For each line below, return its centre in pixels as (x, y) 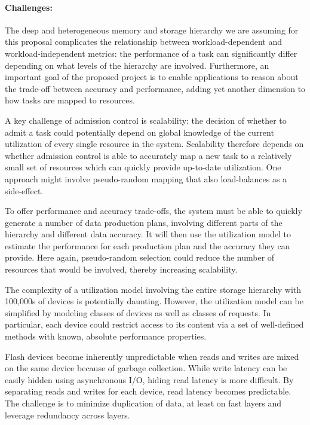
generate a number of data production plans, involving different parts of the (144, 222)
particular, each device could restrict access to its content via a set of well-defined (154, 324)
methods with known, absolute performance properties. (106, 336)
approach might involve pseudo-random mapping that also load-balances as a (146, 178)
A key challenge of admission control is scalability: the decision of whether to (146, 120)
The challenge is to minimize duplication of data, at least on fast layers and (143, 403)
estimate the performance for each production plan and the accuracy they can (148, 245)
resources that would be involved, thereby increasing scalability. (121, 269)
